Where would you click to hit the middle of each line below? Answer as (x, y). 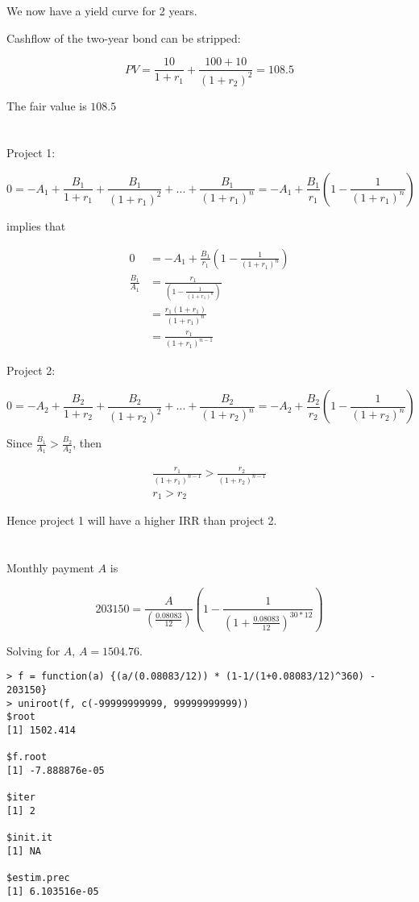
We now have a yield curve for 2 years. (102, 10)
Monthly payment (50, 568)
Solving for (33, 650)
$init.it (30, 838)
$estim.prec (38, 878)
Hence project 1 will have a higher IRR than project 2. (142, 520)
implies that (36, 225)
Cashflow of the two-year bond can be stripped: (124, 37)
